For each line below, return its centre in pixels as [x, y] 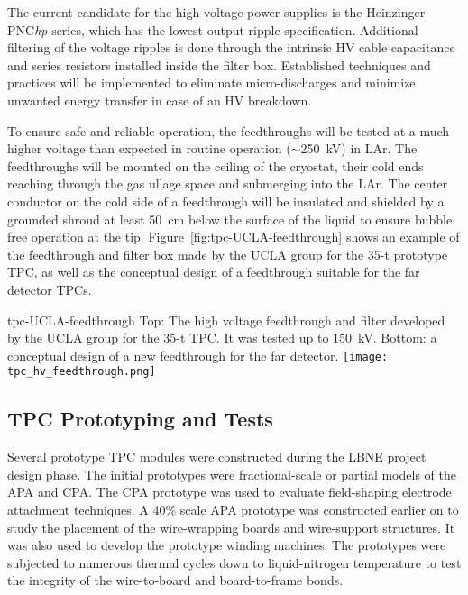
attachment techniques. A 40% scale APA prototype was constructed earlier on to [233, 509]
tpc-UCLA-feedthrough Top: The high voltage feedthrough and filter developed [226, 320]
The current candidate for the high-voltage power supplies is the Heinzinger [216, 12]
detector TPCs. [50, 289]
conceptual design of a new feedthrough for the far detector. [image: [198, 355]
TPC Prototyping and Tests [140, 419]
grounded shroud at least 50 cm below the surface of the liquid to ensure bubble [230, 219]
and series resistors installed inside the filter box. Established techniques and [219, 64]
